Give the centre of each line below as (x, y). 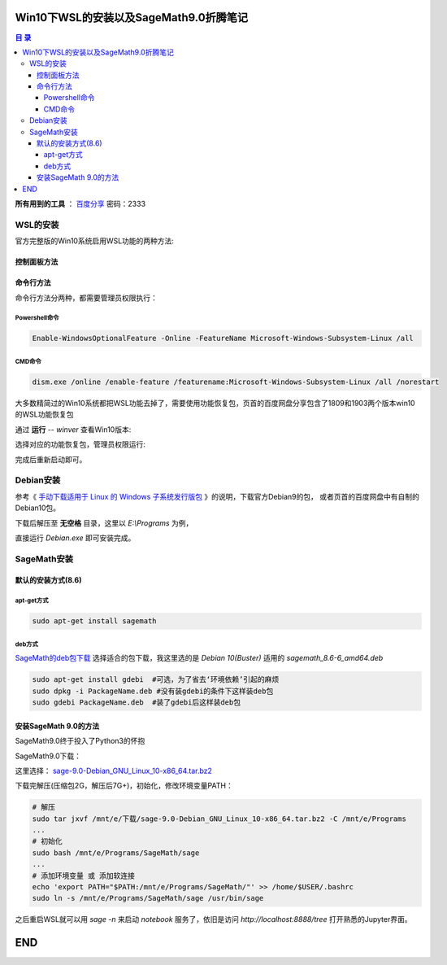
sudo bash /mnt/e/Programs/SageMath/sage (116, 853)
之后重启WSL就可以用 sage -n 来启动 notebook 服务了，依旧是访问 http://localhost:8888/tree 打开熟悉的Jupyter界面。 (213, 919)
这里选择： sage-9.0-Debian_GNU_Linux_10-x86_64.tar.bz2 (114, 771)
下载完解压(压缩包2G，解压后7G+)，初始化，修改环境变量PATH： (124, 786)
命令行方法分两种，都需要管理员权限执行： (86, 298)
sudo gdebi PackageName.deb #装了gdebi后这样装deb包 (137, 703)
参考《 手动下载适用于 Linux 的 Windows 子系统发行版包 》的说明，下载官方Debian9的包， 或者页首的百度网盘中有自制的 (217, 496)
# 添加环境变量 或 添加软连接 (84, 875)
